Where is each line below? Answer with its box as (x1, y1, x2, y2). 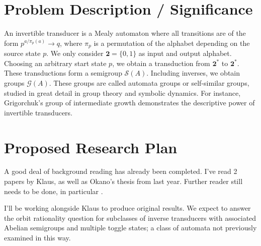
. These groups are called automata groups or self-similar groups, (49, 77, 249, 88)
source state (4, 48, 41, 58)
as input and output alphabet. (138, 48, 232, 58)
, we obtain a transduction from (112, 57, 210, 68)
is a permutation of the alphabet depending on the (94, 37, 250, 48)
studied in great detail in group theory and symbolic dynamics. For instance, (4, 87, 241, 98)
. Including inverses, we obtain (146, 68, 240, 78)
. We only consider (46, 48, 104, 58)
